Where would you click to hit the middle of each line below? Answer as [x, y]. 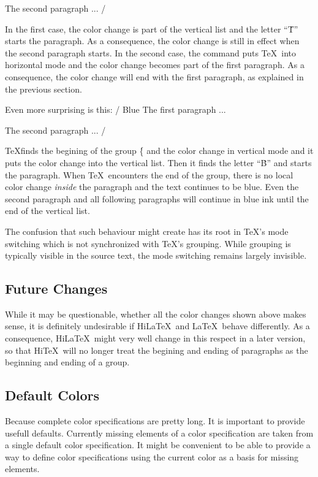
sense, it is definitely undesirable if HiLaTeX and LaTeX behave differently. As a [157, 326]
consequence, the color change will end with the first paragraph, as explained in [154, 76]
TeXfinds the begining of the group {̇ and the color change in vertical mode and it [159, 151]
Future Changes [56, 288]
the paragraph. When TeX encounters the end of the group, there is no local [149, 174]
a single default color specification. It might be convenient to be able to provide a [158, 445]
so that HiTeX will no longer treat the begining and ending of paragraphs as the [157, 350]
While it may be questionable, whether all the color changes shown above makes [156, 314]
